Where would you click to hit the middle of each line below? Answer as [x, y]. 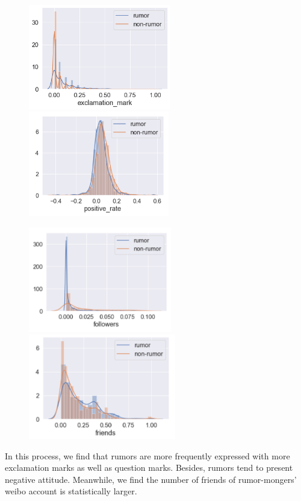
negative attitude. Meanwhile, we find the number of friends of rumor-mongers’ [151, 479]
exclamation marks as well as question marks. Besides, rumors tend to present [149, 467]
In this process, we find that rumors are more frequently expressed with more [147, 455]
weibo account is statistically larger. [71, 491]
